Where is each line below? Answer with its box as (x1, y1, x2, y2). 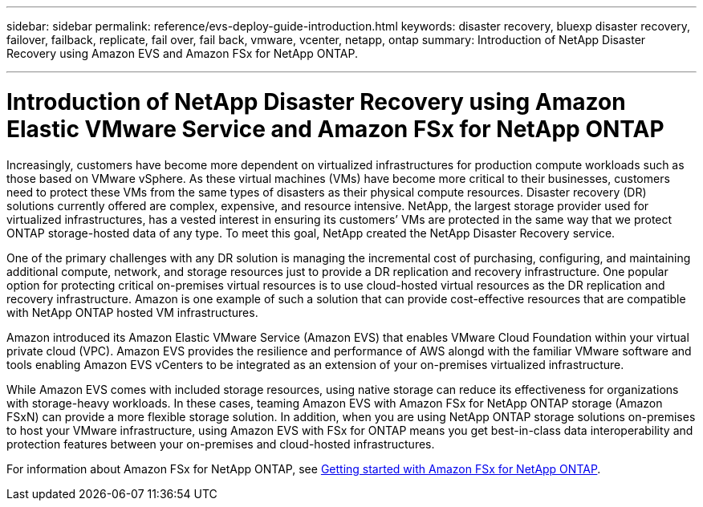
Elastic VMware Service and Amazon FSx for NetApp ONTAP (6, 115, 664, 143)
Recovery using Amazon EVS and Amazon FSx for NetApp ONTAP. (6, 47, 358, 60)
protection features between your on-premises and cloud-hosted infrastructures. (6, 436, 435, 451)
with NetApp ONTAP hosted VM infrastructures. (6, 305, 258, 319)
